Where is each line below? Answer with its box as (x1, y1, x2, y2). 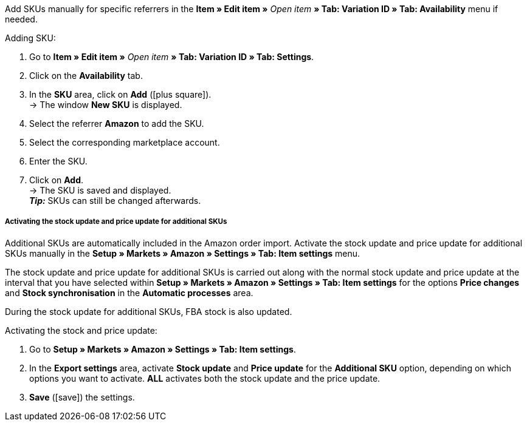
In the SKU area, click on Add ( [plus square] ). (29, 89, 212, 100)
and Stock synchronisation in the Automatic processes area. (5, 287, 253, 298)
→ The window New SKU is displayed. (29, 100, 182, 110)
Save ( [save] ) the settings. (29, 391, 135, 402)
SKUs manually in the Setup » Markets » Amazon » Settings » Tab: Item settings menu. (5, 248, 360, 259)
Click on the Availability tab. (29, 70, 143, 81)
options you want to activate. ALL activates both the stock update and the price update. (29, 373, 381, 384)
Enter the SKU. (29, 156, 88, 166)
